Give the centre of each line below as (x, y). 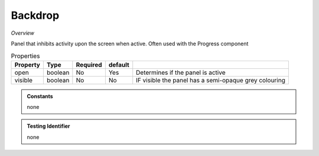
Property (27, 65)
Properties (25, 56)
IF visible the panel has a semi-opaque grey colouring (211, 80)
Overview (23, 33)
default (119, 65)
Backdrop (35, 15)
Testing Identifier (48, 126)
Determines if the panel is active (181, 72)
